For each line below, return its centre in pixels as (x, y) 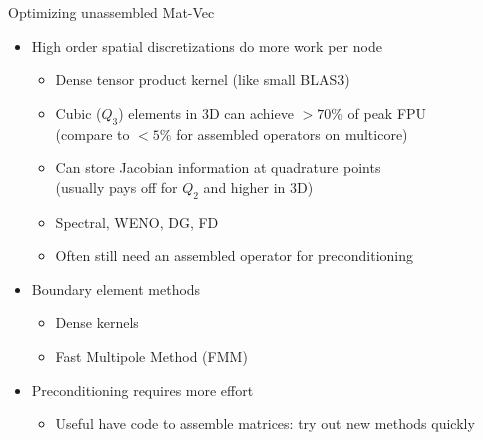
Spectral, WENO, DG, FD (137, 221)
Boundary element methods (116, 288)
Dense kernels (97, 322)
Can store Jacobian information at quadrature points (218, 167)
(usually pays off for (116, 186)
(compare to (92, 133)
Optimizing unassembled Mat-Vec (111, 12)
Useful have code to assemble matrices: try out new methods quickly (265, 423)
